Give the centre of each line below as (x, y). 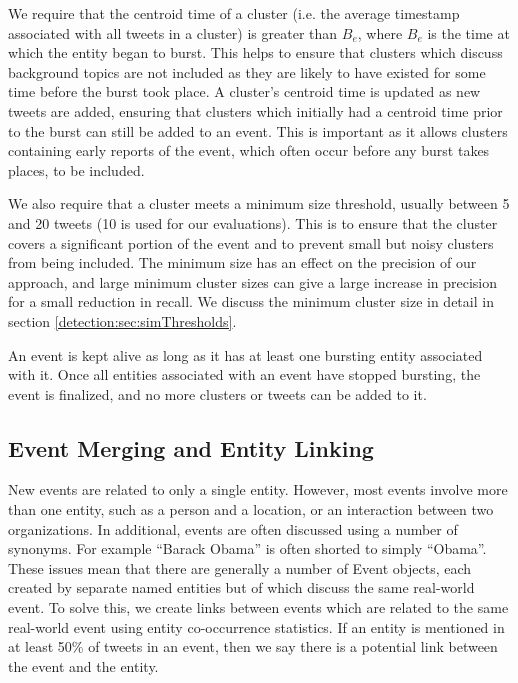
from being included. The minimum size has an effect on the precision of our (242, 262)
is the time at (468, 32)
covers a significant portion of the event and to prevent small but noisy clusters (251, 242)
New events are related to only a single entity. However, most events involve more (258, 489)
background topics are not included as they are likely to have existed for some (247, 71)
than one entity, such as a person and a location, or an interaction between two (251, 509)
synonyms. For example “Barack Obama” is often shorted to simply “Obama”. (247, 548)
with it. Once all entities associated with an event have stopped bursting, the (244, 374)
